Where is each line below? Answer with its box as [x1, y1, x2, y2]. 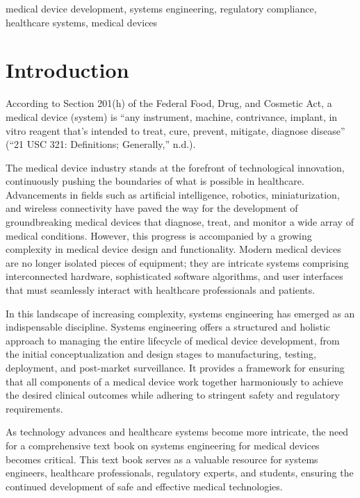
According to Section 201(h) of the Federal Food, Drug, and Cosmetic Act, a [6, 96, 332, 110]
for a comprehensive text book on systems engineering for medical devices [6, 438, 320, 452]
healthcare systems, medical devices [6, 15, 158, 29]
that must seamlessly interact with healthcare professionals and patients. [6, 283, 316, 297]
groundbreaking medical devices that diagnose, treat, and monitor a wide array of [6, 215, 354, 229]
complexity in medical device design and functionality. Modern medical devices [6, 242, 341, 256]
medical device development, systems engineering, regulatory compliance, [6, 1, 317, 15]
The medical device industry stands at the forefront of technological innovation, [6, 160, 345, 174]
